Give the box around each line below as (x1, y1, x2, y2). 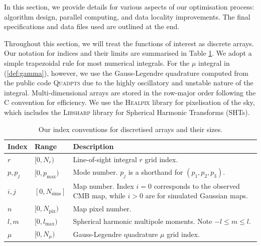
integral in (198, 57, 230, 68)
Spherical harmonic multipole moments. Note (73, 216, 212, 226)
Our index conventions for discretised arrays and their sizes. (38, 124, 223, 134)
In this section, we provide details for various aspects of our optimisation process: (4, 2, 254, 12)
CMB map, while (73, 190, 125, 201)
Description (73, 141, 114, 152)
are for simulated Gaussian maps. (145, 190, 248, 201)
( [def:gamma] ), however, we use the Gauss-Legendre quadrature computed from (4, 67, 248, 78)
